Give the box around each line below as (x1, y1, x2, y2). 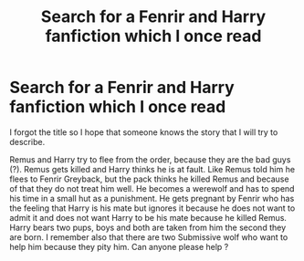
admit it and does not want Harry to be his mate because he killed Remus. (9, 212, 288, 223)
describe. (9, 136, 46, 147)
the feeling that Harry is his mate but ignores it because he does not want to (9, 203, 296, 214)
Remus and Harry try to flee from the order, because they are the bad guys (9, 153, 291, 165)
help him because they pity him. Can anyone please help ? (9, 241, 229, 252)
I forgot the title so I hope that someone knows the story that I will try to (9, 126, 278, 138)
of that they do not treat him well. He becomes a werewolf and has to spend (9, 183, 295, 193)
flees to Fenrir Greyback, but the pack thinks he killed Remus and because (9, 173, 289, 184)
